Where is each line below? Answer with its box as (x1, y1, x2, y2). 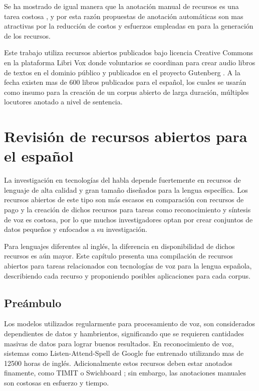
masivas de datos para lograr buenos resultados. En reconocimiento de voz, (4, 338, 234, 348)
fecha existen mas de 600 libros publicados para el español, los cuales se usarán (4, 77, 246, 87)
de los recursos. (4, 30, 51, 41)
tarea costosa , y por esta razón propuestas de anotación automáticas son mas (4, 11, 243, 21)
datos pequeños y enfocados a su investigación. (4, 224, 147, 234)
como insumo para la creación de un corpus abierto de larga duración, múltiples (4, 86, 249, 97)
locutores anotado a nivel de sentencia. (4, 96, 123, 107)
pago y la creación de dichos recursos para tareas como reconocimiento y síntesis (4, 204, 251, 215)
